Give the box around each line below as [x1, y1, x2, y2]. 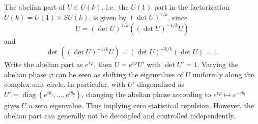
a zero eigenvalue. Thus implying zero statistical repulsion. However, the [28, 100, 254, 111]
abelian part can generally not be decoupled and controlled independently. [4, 110, 236, 120]
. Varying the [197, 59, 238, 70]
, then [94, 59, 112, 70]
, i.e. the [101, 2, 129, 12]
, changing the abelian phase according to [81, 89, 211, 100]
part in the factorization [154, 2, 230, 12]
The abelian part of [4, 2, 65, 12]
